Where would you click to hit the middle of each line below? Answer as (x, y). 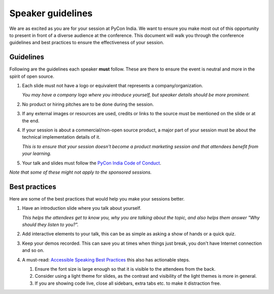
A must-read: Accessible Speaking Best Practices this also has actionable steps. (106, 259)
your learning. (37, 154)
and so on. (33, 250)
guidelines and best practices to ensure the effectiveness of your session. (87, 43)
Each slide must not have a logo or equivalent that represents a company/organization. (112, 86)
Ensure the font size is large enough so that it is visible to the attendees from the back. (125, 269)
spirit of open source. (32, 76)
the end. (31, 121)
